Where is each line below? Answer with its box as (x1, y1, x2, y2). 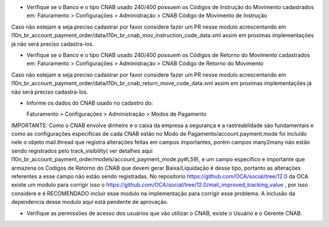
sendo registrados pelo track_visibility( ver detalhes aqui (11, 147, 153, 155)
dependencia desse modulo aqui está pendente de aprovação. (11, 198, 169, 206)
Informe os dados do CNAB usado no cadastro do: (26, 99, 154, 107)
